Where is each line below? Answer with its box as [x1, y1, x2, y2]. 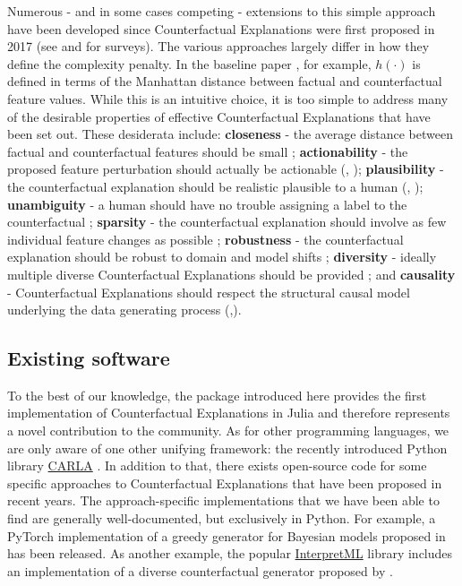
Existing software [7, 344, 170, 372]
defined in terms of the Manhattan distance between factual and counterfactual [7, 72, 442, 90]
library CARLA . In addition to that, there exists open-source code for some [7, 456, 427, 475]
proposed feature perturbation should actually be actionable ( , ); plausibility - [7, 159, 444, 178]
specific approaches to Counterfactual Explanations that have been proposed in [7, 473, 442, 492]
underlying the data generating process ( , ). [7, 300, 242, 319]
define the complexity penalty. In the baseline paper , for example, [7, 54, 372, 73]
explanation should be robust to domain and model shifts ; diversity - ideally [7, 247, 437, 266]
